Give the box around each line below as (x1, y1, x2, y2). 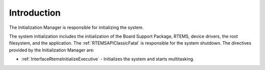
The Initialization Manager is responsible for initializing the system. (9, 24, 144, 30)
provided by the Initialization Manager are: (9, 47, 95, 53)
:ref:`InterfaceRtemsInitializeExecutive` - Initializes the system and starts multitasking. (21, 56, 195, 62)
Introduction (9, 7, 61, 18)
